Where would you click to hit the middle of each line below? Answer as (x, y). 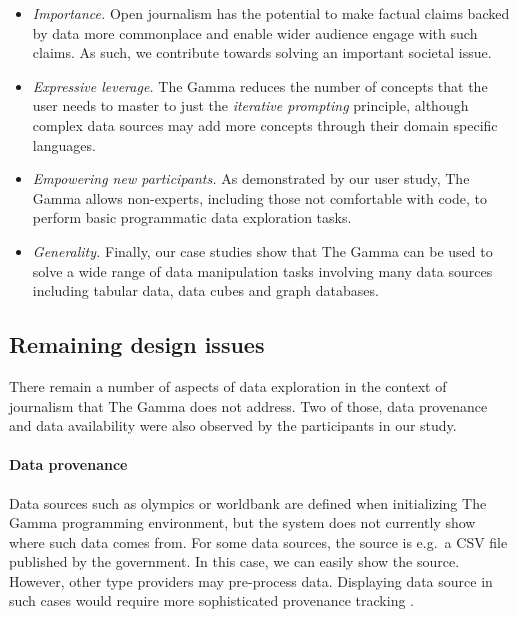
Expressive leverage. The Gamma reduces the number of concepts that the (260, 85)
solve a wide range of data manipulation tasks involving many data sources (262, 270)
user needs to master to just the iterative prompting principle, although (250, 105)
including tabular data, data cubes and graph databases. (205, 290)
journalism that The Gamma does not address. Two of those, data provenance (248, 405)
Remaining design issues (137, 344)
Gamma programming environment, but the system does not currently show (242, 522)
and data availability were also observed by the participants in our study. (233, 425)
